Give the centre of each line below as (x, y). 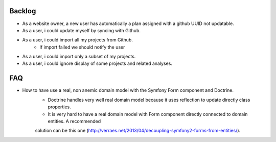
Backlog (23, 11)
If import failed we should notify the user (82, 47)
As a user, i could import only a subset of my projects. (79, 57)
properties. (59, 107)
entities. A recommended (74, 121)
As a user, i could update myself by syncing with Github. (81, 30)
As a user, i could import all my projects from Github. (77, 40)
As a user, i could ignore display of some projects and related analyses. (97, 63)
